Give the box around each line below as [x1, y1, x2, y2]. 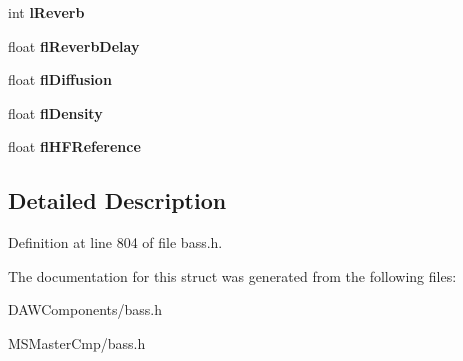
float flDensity [8, 102, 103, 123]
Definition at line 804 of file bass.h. [8, 232, 223, 253]
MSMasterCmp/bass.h [8, 332, 146, 353]
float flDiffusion [8, 69, 112, 90]
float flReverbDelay [8, 35, 140, 56]
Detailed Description [8, 185, 227, 216]
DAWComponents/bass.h [8, 299, 163, 320]
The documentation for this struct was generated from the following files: [8, 265, 457, 286]
